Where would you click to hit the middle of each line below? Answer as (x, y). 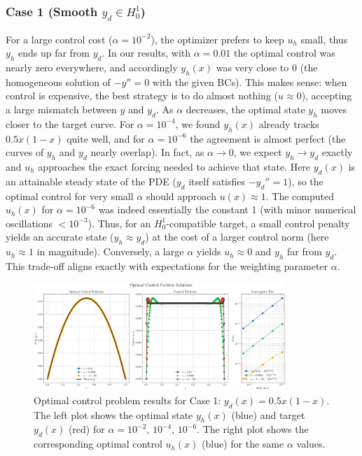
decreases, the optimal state (245, 109)
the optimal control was (284, 53)
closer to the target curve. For (70, 123)
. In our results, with (146, 53)
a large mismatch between (61, 109)
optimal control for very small (70, 195)
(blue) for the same (243, 444)
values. (311, 444)
